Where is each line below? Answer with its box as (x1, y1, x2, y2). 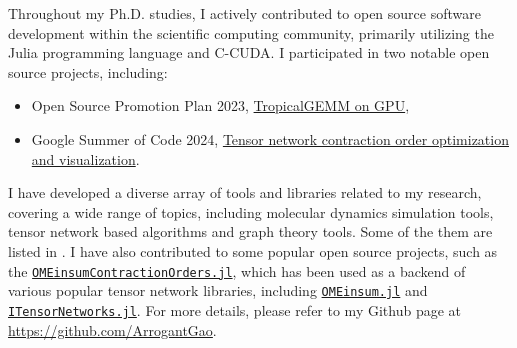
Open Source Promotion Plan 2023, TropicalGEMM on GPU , (31, 95, 410, 116)
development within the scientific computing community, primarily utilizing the (8, 22, 494, 43)
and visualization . (31, 148, 140, 169)
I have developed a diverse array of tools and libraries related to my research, (8, 182, 482, 203)
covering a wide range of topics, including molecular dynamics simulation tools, (8, 201, 494, 222)
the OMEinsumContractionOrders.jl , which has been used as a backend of (8, 260, 466, 281)
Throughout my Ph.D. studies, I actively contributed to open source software (8, 3, 481, 23)
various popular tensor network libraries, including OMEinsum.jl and (8, 280, 428, 301)
